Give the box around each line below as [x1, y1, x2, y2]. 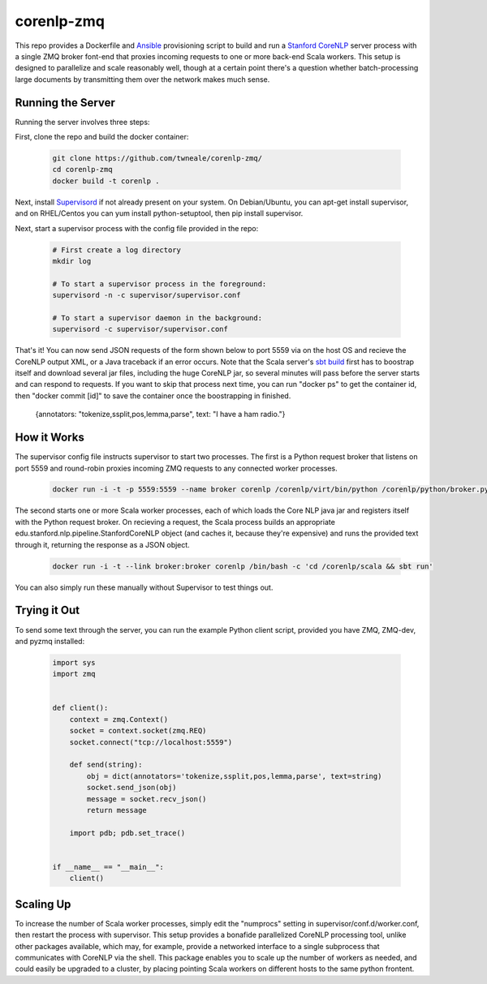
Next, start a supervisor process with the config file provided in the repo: [15, 223, 259, 233]
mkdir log [52, 256, 92, 265]
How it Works [15, 431, 84, 445]
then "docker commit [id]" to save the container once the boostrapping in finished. [15, 390, 291, 401]
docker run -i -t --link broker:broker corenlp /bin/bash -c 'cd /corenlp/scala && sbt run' [52, 561, 433, 571]
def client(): [52, 703, 109, 713]
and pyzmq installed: [15, 636, 85, 646]
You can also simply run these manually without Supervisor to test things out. [15, 582, 274, 592]
